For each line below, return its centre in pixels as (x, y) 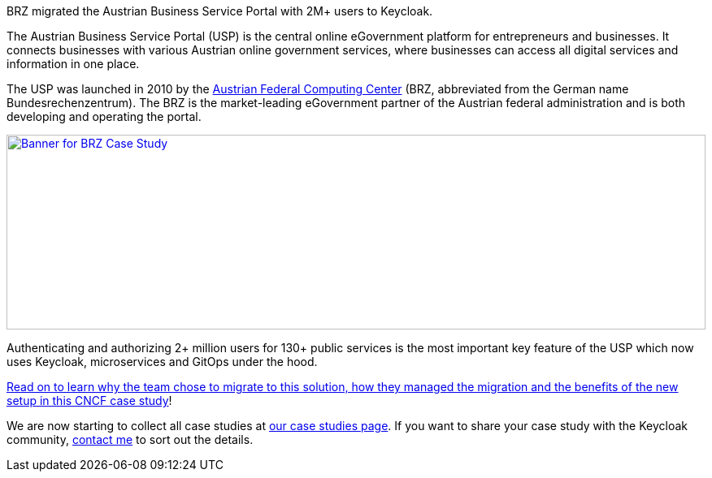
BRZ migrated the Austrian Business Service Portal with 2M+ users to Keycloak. (220, 11)
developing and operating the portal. (104, 116)
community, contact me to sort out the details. (130, 439)
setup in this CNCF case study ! (89, 400)
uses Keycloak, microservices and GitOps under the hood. (162, 362)
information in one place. (73, 64)
